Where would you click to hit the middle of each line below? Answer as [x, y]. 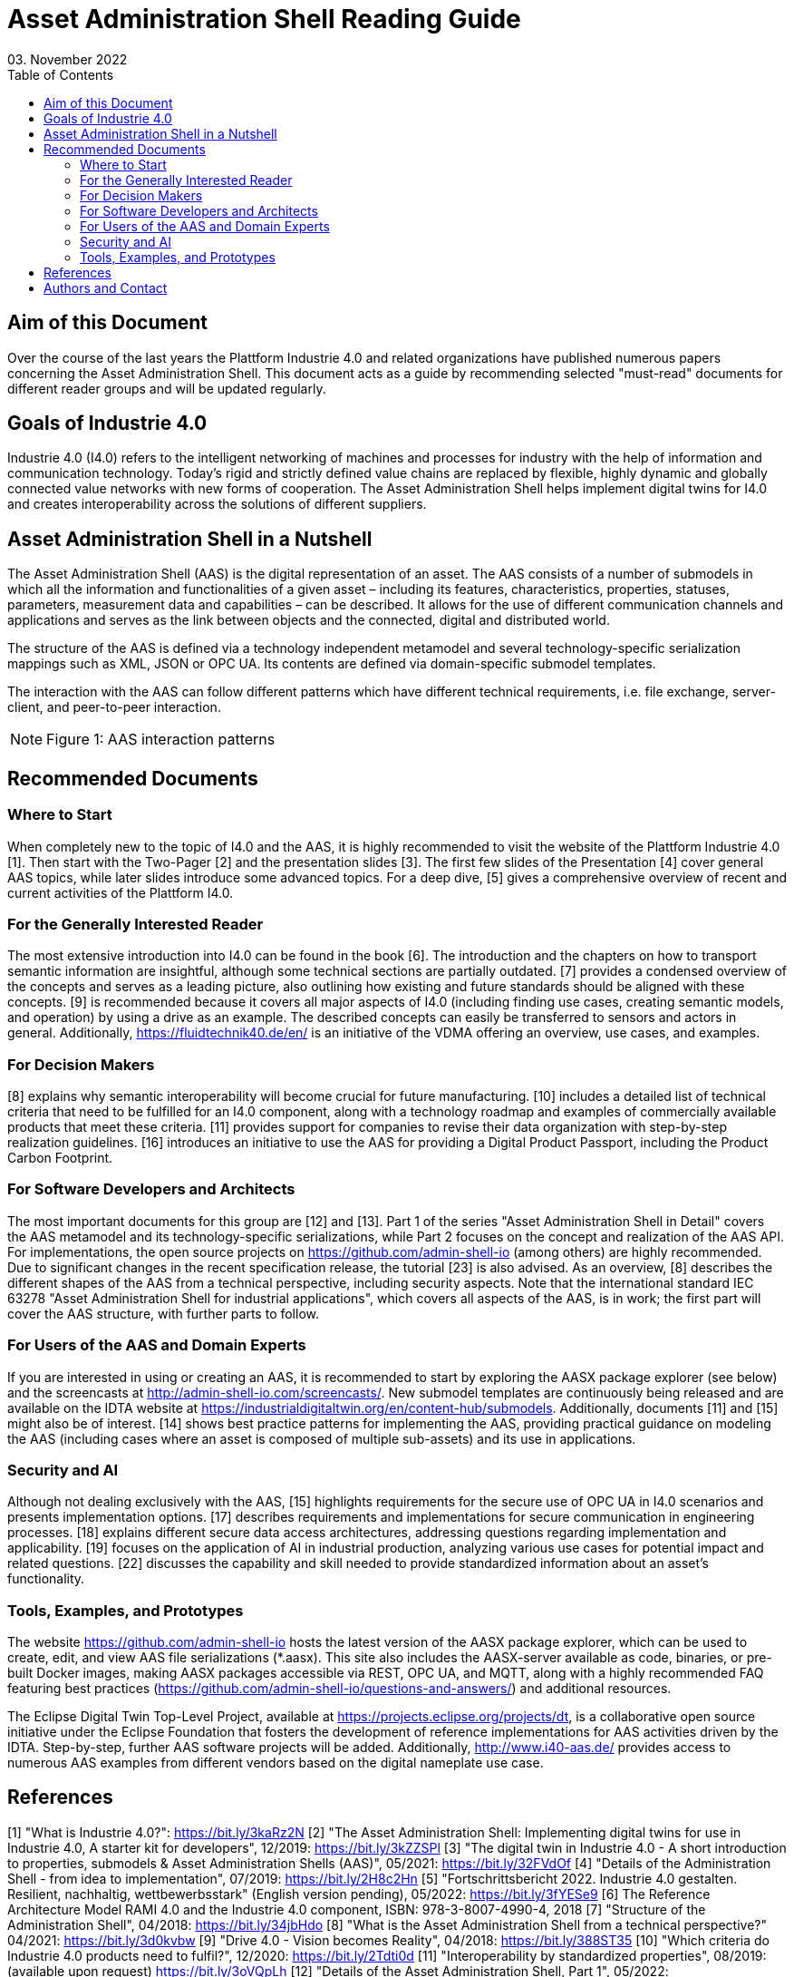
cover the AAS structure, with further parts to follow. [164, 1313]
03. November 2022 [68, 59]
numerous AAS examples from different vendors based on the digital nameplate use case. [276, 1763]
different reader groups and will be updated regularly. [167, 388]
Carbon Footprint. [60, 1158]
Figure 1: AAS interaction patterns [161, 740]
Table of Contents [61, 74]
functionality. [46, 1579]
